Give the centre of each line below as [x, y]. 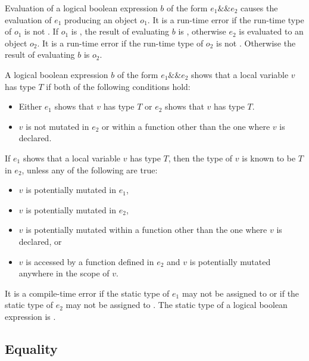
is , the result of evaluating [120, 31]
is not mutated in [57, 126]
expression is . [30, 316]
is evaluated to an [271, 31]
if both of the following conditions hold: [118, 86]
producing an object [101, 19]
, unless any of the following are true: [90, 169]
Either [30, 106]
